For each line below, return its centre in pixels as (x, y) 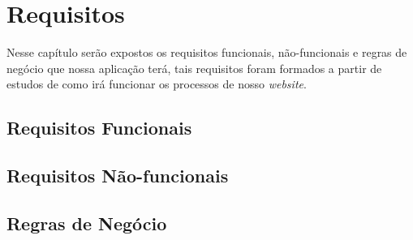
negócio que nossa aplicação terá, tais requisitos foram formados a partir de (194, 68)
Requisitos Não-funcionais (118, 176)
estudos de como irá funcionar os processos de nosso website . (157, 84)
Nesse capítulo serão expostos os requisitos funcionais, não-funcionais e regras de (207, 52)
